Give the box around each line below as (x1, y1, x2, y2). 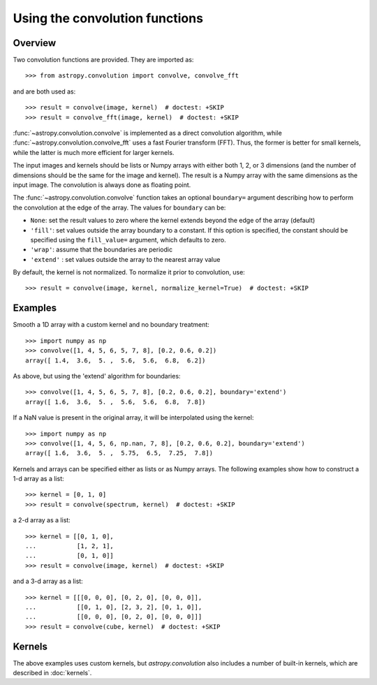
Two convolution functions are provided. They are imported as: (13, 56, 194, 64)
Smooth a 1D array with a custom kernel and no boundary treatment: (13, 321, 209, 329)
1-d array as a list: (13, 475, 64, 483)
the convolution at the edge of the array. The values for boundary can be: (13, 203, 226, 212)
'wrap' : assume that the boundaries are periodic (30, 245, 173, 254)
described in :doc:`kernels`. (13, 669, 92, 677)
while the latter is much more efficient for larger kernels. (13, 148, 175, 156)
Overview (13, 37, 57, 49)
